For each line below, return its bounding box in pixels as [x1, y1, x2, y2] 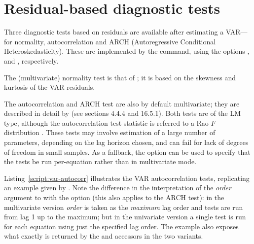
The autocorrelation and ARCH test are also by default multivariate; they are [4, 98, 240, 108]
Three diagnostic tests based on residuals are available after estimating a [4, 27, 224, 37]
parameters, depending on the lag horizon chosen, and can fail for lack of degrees [4, 137, 249, 147]
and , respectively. [4, 55, 59, 66]
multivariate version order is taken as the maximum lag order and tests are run [4, 202, 243, 212]
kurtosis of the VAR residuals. [4, 82, 95, 92]
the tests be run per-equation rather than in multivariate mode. [4, 156, 197, 167]
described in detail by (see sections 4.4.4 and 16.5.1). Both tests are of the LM [4, 108, 241, 118]
